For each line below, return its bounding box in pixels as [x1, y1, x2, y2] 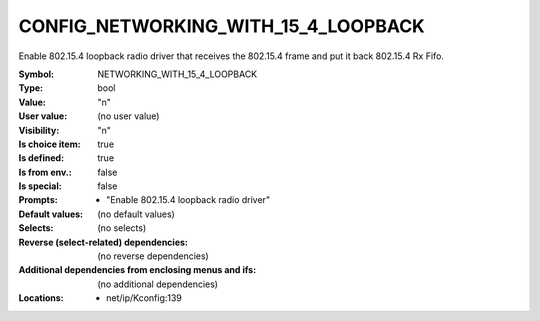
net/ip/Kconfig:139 [106, 292, 182, 304]
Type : [18, 82, 44, 94]
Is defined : [18, 152, 65, 164]
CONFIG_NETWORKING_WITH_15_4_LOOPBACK [18, 15, 425, 37]
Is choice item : [18, 138, 81, 150]
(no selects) [97, 222, 147, 234]
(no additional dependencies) [97, 278, 219, 290]
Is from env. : [18, 166, 72, 178]
